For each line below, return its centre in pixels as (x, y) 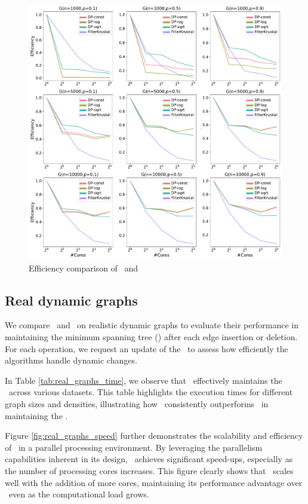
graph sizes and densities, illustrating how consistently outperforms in (137, 404)
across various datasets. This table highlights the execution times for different (151, 392)
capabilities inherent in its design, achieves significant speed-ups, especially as (149, 459)
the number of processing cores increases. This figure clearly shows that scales (149, 471)
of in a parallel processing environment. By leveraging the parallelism (134, 447)
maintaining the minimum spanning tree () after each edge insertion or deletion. (151, 337)
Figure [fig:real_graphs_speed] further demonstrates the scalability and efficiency (154, 436)
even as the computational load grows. (79, 494)
